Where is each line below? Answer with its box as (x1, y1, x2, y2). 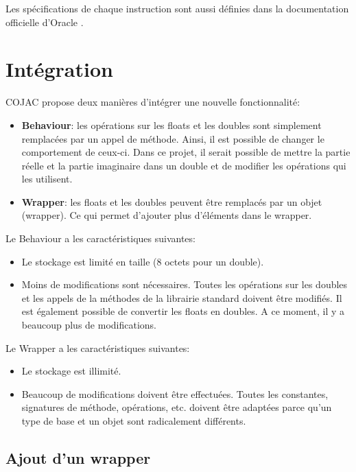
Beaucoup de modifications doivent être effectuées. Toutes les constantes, (21, 386, 329, 401)
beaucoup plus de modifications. (21, 318, 156, 332)
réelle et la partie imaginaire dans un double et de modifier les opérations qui (21, 158, 346, 172)
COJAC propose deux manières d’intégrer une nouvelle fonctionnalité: (5, 95, 300, 109)
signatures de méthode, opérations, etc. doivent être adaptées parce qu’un (21, 400, 332, 414)
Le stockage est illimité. (21, 364, 121, 378)
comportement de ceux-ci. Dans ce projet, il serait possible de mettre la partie (21, 145, 351, 159)
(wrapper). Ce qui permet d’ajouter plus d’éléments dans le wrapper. (21, 208, 312, 222)
